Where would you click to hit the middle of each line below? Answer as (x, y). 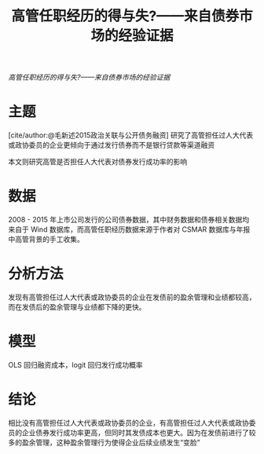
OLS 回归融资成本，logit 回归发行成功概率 (75, 364)
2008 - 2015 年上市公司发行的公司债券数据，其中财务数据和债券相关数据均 (129, 220)
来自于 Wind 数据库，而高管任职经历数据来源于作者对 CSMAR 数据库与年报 (129, 229)
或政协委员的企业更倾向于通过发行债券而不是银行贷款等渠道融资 (111, 145)
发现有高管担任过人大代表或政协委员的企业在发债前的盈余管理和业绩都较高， (132, 297)
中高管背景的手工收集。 (46, 240)
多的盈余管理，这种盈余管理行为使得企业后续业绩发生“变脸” (104, 442)
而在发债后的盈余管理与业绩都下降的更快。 (77, 307)
